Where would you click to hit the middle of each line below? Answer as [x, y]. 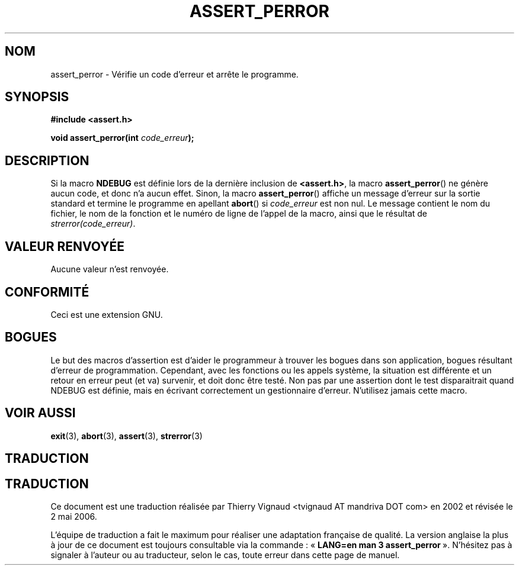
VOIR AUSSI [40, 413]
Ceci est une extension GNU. [107, 314]
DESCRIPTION [47, 160]
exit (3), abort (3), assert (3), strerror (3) [126, 436]
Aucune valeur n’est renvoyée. [110, 269]
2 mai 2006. [74, 516]
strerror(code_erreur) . [93, 224]
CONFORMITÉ [47, 292]
